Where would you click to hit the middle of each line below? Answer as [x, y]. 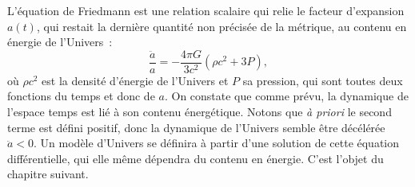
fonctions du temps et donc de [81, 96]
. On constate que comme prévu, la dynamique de [286, 96]
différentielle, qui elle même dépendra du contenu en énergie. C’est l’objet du [196, 158]
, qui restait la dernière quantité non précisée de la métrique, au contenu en [221, 26]
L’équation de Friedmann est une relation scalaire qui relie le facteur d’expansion [206, 10]
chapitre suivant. [48, 174]
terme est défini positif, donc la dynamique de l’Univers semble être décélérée [196, 127]
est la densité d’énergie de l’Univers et [135, 80]
